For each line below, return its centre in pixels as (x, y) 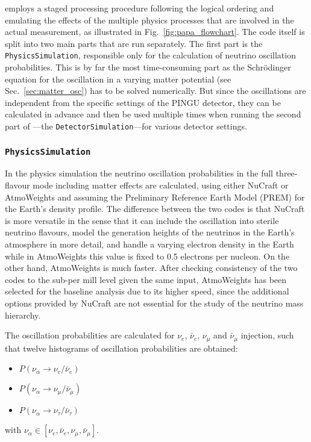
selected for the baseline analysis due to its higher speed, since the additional (147, 291)
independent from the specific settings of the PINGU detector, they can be (143, 102)
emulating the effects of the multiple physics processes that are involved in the (149, 20)
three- (287, 173)
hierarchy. (23, 315)
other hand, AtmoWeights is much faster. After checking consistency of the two (151, 268)
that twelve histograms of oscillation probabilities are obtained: (121, 348)
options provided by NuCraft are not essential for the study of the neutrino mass (154, 303)
